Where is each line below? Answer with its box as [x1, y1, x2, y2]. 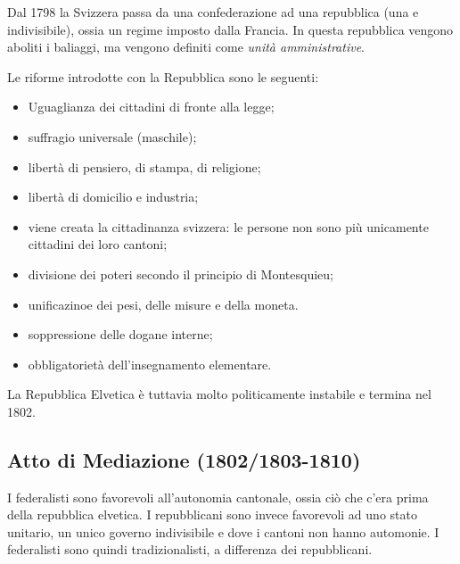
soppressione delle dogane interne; [28, 325, 213, 344]
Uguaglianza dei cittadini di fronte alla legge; [28, 97, 275, 116]
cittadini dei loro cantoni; [28, 235, 168, 253]
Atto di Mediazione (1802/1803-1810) [7, 445, 361, 473]
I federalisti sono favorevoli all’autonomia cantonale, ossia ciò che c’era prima [7, 487, 429, 506]
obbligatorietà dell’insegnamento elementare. [28, 354, 272, 373]
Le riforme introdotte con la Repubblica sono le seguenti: [7, 67, 319, 86]
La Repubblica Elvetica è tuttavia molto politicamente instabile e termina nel [7, 385, 431, 403]
